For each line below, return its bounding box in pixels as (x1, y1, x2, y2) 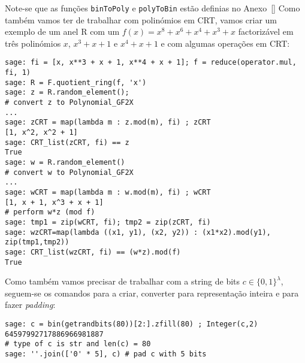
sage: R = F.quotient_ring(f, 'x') (5, 78, 147, 87)
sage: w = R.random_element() (5, 158, 125, 167)
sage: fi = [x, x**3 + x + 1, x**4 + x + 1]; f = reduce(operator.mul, (5, 58, 297, 67)
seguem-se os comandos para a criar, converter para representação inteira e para (5, 286, 299, 299)
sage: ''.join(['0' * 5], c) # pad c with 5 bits (5, 349, 207, 358)
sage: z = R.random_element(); (5, 88, 129, 97)
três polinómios (5, 37, 61, 49)
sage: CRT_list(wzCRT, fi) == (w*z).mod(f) (5, 247, 181, 256)
